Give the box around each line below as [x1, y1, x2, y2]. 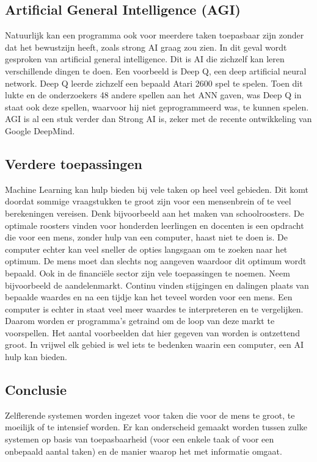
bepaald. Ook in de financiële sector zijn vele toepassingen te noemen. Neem [5, 266, 290, 279]
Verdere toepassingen [5, 154, 142, 173]
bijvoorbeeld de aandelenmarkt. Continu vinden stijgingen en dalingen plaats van [5, 278, 309, 291]
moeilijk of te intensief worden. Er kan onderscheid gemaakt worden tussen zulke [5, 420, 307, 433]
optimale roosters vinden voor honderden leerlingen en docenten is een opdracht [5, 218, 304, 231]
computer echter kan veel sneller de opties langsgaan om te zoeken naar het [5, 242, 288, 255]
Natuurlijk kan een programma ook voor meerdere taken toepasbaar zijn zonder [5, 29, 304, 42]
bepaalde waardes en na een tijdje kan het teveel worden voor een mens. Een [5, 291, 293, 303]
